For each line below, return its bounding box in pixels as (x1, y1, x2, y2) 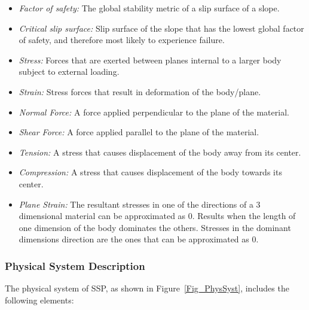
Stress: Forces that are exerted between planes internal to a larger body (19, 53, 282, 66)
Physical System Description (5, 258, 145, 273)
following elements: (5, 293, 74, 306)
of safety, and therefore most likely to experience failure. (19, 34, 225, 46)
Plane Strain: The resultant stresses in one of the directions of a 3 (19, 197, 261, 210)
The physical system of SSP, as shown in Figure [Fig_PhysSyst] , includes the (5, 282, 289, 294)
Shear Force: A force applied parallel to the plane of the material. (19, 126, 259, 138)
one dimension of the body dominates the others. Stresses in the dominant (19, 221, 291, 233)
